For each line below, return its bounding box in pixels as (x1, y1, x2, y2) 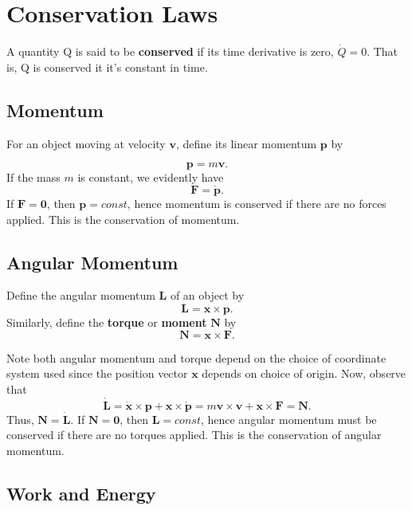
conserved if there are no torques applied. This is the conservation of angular (6, 426, 382, 443)
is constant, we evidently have (77, 169, 224, 186)
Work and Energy (6, 481, 156, 505)
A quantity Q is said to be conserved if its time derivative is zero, (6, 43, 334, 60)
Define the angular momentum (6, 287, 155, 304)
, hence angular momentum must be (200, 410, 377, 427)
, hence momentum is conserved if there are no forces (127, 194, 386, 211)
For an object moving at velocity (6, 135, 166, 151)
